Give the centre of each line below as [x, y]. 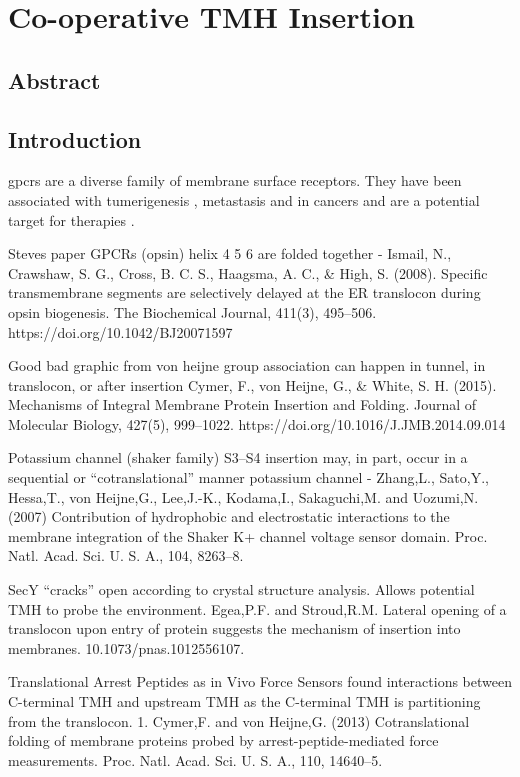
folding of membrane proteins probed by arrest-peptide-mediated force [223, 740]
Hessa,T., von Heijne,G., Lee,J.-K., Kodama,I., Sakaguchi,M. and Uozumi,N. [243, 496]
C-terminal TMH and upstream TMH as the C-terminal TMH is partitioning [244, 701]
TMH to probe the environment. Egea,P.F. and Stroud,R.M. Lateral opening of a [257, 608]
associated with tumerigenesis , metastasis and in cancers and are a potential [244, 199]
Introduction [75, 138]
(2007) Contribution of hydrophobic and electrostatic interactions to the [229, 516]
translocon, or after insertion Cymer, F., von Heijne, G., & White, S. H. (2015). [252, 384]
